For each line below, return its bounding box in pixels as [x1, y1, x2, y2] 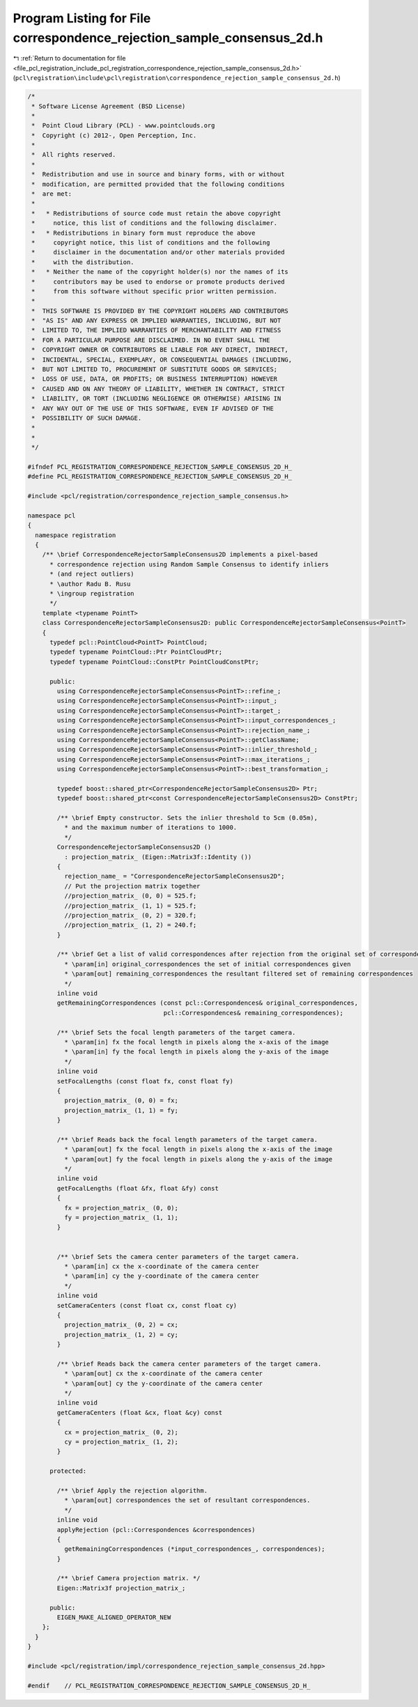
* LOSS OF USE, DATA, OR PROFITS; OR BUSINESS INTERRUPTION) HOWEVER [31, 375, 278, 383]
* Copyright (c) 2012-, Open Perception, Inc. [31, 131, 197, 139]
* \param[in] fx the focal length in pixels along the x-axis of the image [63, 1038, 329, 1046]
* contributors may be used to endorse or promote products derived [31, 277, 285, 286]
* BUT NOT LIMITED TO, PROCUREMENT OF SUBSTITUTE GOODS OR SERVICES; [31, 366, 278, 373]
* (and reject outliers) [49, 570, 135, 578]
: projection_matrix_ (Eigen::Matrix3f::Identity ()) [63, 853, 252, 860]
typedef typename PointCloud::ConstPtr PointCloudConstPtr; [49, 658, 259, 665]
